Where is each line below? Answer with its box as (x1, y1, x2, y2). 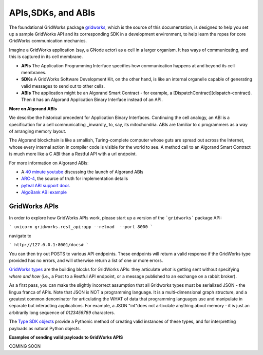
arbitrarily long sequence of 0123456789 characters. (9, 310, 115, 316)
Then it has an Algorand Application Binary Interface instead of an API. (21, 97, 163, 102)
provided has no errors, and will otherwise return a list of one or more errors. (9, 257, 163, 263)
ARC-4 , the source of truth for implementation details (21, 176, 128, 181)
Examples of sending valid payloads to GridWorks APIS (9, 334, 123, 340)
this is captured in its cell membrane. (9, 54, 83, 59)
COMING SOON (9, 343, 41, 349)
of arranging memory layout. (9, 128, 67, 134)
